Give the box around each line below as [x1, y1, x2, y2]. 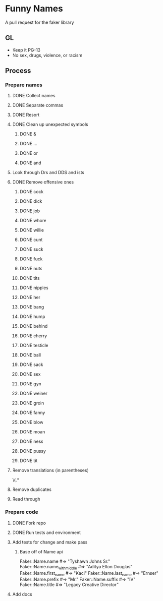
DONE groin [19, 400, 44, 406]
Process [5, 66, 31, 75]
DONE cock [19, 189, 44, 195]
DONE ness [19, 438, 44, 444]
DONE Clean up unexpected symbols [12, 121, 88, 127]
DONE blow [19, 420, 44, 425]
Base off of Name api [19, 548, 63, 554]
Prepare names [5, 81, 43, 88]
